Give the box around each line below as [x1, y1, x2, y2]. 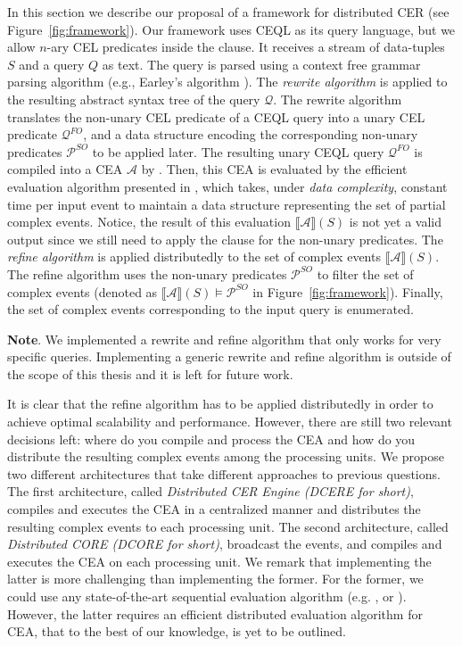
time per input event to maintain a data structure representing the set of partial [7, 195, 446, 213]
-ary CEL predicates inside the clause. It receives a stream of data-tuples [46, 37, 445, 56]
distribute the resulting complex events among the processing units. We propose [7, 447, 444, 466]
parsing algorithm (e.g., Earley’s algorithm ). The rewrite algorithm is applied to [7, 72, 448, 91]
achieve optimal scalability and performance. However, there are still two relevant [7, 412, 452, 431]
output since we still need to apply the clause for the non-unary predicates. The [7, 229, 443, 248]
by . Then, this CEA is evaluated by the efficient [141, 160, 408, 178]
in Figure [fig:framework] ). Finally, [252, 282, 443, 301]
